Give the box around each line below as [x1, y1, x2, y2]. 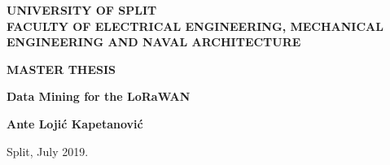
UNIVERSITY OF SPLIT [7, 2, 157, 18]
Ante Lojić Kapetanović [7, 115, 143, 132]
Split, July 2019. [7, 142, 89, 159]
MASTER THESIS [7, 60, 116, 77]
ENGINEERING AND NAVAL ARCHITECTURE [7, 33, 301, 50]
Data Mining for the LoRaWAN [7, 88, 191, 105]
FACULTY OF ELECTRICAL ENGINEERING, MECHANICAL [7, 17, 383, 34]
